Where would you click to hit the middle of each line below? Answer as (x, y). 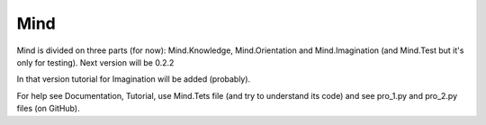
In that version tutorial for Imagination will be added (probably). (134, 79)
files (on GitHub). (48, 109)
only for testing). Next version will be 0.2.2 (95, 62)
